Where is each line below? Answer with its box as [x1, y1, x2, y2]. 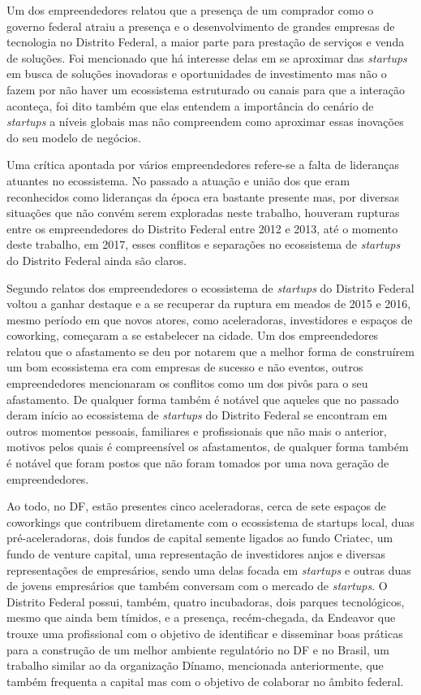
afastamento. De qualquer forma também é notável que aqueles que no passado [6, 390, 399, 407]
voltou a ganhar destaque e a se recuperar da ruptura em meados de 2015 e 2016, [6, 295, 411, 312]
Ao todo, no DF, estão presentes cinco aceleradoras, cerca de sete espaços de [6, 497, 386, 515]
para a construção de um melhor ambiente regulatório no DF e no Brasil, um [6, 641, 389, 658]
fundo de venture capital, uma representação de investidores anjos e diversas [6, 545, 385, 562]
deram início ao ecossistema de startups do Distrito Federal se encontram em [6, 406, 388, 424]
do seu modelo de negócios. [6, 128, 141, 146]
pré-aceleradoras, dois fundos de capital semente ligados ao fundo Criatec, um [6, 529, 393, 546]
